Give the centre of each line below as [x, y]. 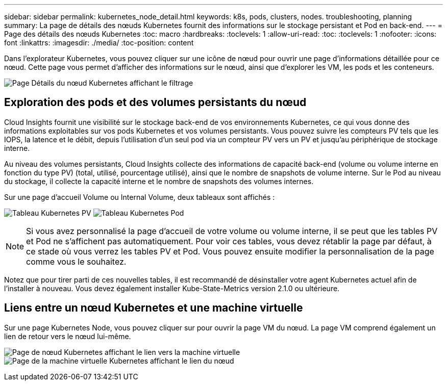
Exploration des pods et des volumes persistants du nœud [155, 102]
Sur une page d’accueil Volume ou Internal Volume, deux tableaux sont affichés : [140, 197]
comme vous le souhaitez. [76, 261]
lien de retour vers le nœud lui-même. [68, 336]
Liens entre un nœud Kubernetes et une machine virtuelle [154, 308]
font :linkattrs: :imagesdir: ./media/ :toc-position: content [99, 43]
